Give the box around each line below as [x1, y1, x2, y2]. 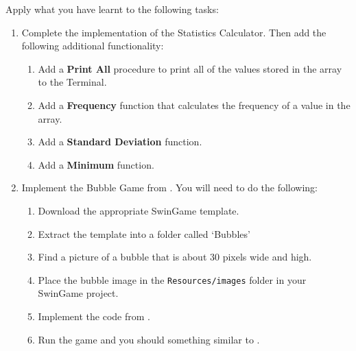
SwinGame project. [38, 286, 119, 300]
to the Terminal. [38, 75, 107, 89]
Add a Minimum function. [38, 157, 154, 171]
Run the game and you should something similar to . [38, 332, 260, 346]
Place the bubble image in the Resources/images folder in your [38, 272, 307, 287]
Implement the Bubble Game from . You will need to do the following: [21, 180, 318, 195]
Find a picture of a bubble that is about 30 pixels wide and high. [38, 250, 312, 264]
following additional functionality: [21, 38, 164, 53]
